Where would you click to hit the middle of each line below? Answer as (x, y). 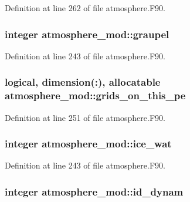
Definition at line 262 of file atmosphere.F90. (85, 8)
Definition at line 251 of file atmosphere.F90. (85, 117)
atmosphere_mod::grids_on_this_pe (95, 95)
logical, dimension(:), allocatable (83, 82)
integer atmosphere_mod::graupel (87, 34)
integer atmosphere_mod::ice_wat (88, 144)
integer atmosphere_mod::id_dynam (94, 191)
